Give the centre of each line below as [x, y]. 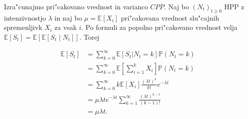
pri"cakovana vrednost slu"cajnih [170, 17]
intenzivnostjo [25, 17]
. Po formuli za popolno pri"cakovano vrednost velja [159, 27]
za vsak [65, 27]
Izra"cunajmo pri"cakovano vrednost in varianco [76, 6]
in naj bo [68, 17]
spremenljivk [23, 27]
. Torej [89, 36]
